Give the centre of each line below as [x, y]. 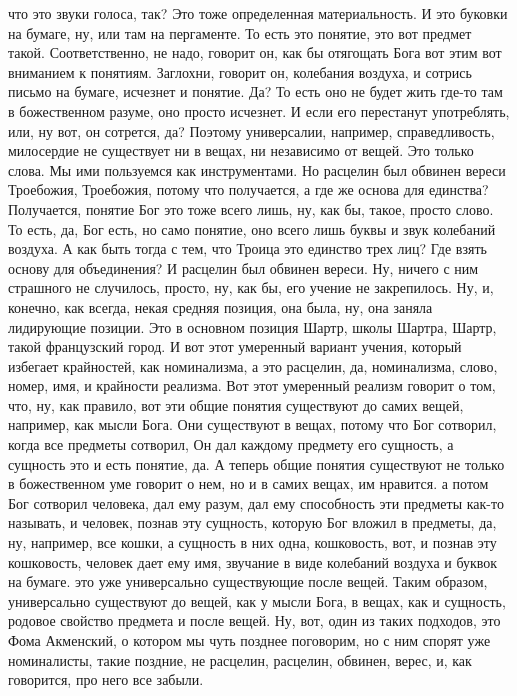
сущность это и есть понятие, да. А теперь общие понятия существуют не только [256, 463]
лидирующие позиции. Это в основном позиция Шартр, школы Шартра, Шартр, [252, 326]
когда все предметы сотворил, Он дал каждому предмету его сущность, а [231, 444]
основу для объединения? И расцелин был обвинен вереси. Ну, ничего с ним [243, 267]
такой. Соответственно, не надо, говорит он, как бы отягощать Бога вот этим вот [255, 52]
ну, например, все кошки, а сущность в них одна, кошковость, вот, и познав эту [252, 542]
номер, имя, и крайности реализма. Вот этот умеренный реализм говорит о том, [252, 385]
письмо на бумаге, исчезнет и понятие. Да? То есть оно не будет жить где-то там [255, 91]
